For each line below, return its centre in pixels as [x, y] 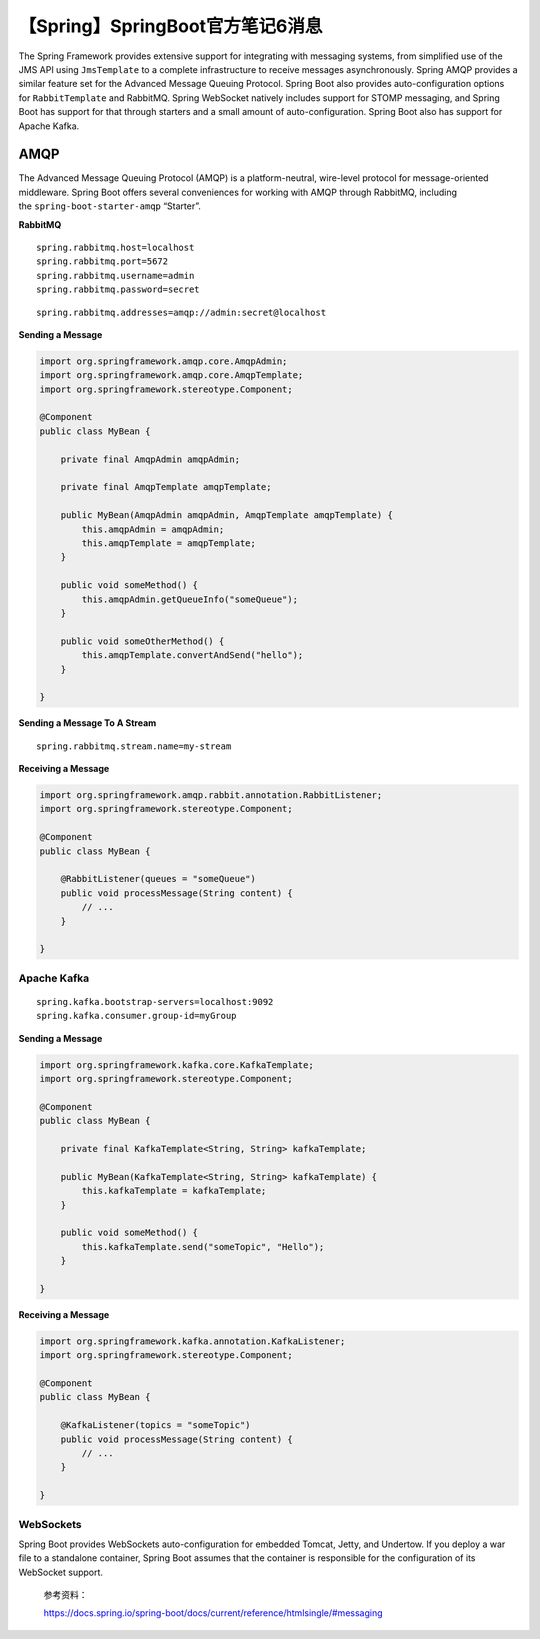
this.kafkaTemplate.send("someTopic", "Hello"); [203, 1246]
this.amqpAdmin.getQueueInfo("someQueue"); [190, 599]
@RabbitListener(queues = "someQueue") [158, 879]
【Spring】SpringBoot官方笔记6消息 [170, 26]
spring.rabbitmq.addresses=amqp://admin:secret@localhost [181, 312]
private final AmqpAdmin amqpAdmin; [150, 459]
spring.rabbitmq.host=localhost [115, 247]
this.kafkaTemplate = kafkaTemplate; [174, 1191]
